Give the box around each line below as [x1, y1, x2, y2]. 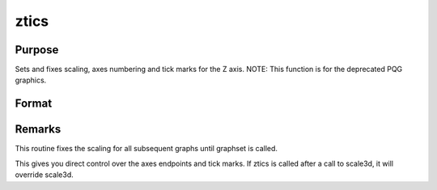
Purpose [15, 43, 59, 57]
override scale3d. [15, 170, 74, 179]
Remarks [15, 122, 62, 137]
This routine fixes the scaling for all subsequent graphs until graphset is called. [15, 144, 278, 154]
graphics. [15, 75, 47, 85]
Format [15, 97, 53, 111]
